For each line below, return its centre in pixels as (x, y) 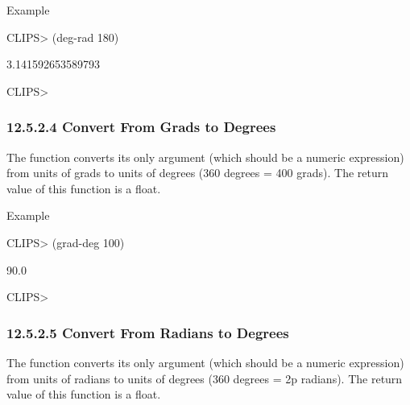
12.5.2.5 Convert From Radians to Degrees (148, 332)
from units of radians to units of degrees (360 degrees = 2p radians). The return (205, 378)
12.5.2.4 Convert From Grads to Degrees (141, 127)
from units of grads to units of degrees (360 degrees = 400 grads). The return (197, 173)
